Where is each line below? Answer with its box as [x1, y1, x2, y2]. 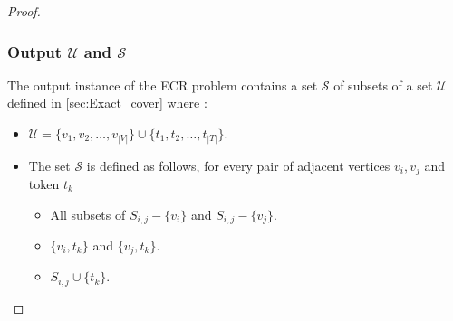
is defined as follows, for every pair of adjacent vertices [86, 156, 390, 175]
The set [28, 156, 71, 175]
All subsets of [50, 204, 126, 223]
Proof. [7, 2, 41, 20]
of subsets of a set [333, 75, 433, 94]
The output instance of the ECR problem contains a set [7, 75, 318, 94]
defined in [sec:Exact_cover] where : [7, 93, 207, 112]
